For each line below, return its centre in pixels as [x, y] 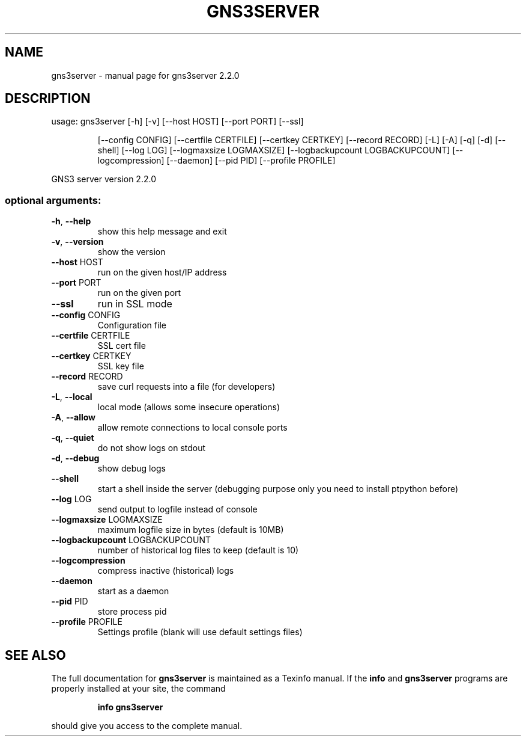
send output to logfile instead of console [177, 509]
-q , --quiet [73, 438]
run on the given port [139, 293]
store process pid [132, 612]
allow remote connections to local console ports [192, 428]
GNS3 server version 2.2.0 [104, 179]
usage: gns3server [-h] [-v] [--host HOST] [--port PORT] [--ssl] [177, 121]
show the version [131, 252]
